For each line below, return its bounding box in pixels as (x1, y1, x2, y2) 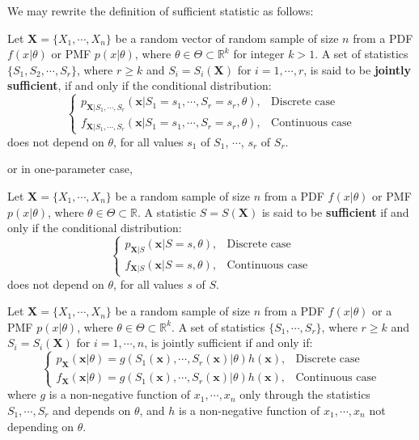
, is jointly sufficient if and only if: (144, 334, 313, 351)
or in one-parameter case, (7, 160, 133, 177)
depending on (7, 417, 74, 434)
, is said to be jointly (303, 61, 412, 78)
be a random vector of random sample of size (115, 29, 339, 46)
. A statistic (138, 203, 197, 220)
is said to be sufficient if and (261, 203, 409, 220)
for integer (233, 45, 285, 62)
